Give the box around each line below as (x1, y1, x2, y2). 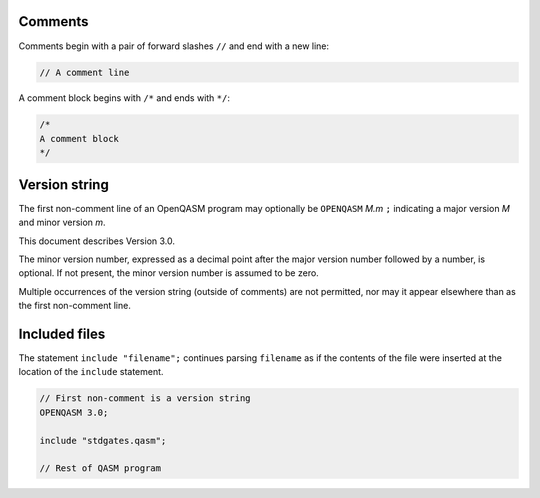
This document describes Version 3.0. (18, 235, 175, 247)
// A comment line (39, 66, 130, 78)
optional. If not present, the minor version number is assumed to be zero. (18, 267, 319, 279)
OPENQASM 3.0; (39, 406, 109, 418)
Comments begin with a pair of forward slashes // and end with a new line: (18, 40, 330, 52)
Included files (18, 325, 106, 342)
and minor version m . (18, 216, 106, 229)
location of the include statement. (18, 366, 164, 378)
